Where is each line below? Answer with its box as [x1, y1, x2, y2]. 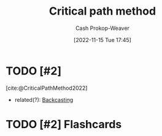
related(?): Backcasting [14, 96, 74, 103]
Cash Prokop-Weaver [75, 24, 130, 32]
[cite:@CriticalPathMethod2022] [6, 84, 88, 91]
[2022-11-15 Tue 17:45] [74, 36, 131, 43]
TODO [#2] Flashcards [6, 117, 122, 131]
